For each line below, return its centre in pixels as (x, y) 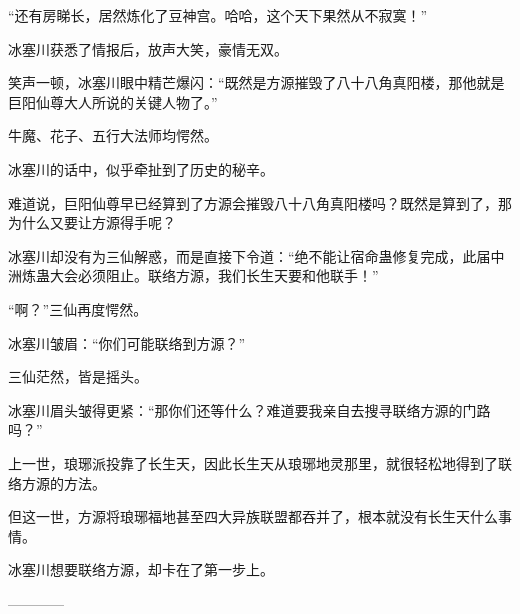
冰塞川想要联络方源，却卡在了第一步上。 (141, 569)
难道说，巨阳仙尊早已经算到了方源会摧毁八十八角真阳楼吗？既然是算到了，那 (260, 202)
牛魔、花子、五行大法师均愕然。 (113, 135)
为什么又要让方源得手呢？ (92, 222)
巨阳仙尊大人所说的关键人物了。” (113, 101)
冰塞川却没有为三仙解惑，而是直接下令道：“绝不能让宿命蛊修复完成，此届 (249, 255)
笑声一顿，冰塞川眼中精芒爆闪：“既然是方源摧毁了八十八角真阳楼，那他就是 (256, 82)
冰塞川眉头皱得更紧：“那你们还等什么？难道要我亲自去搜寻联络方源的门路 (249, 409)
